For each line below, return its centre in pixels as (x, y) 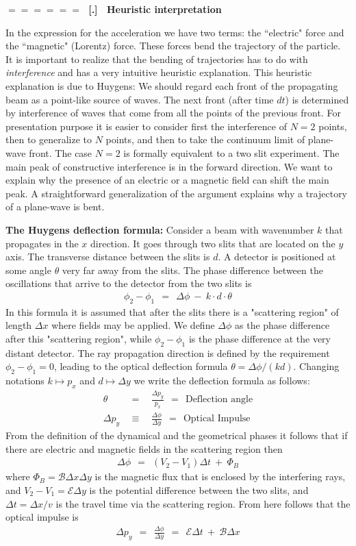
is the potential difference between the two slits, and (199, 489)
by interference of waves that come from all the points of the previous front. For (173, 113)
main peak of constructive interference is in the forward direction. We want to (169, 166)
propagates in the (42, 243)
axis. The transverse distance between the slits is (108, 257)
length (19, 325)
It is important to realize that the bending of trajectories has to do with (157, 59)
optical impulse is (42, 517)
